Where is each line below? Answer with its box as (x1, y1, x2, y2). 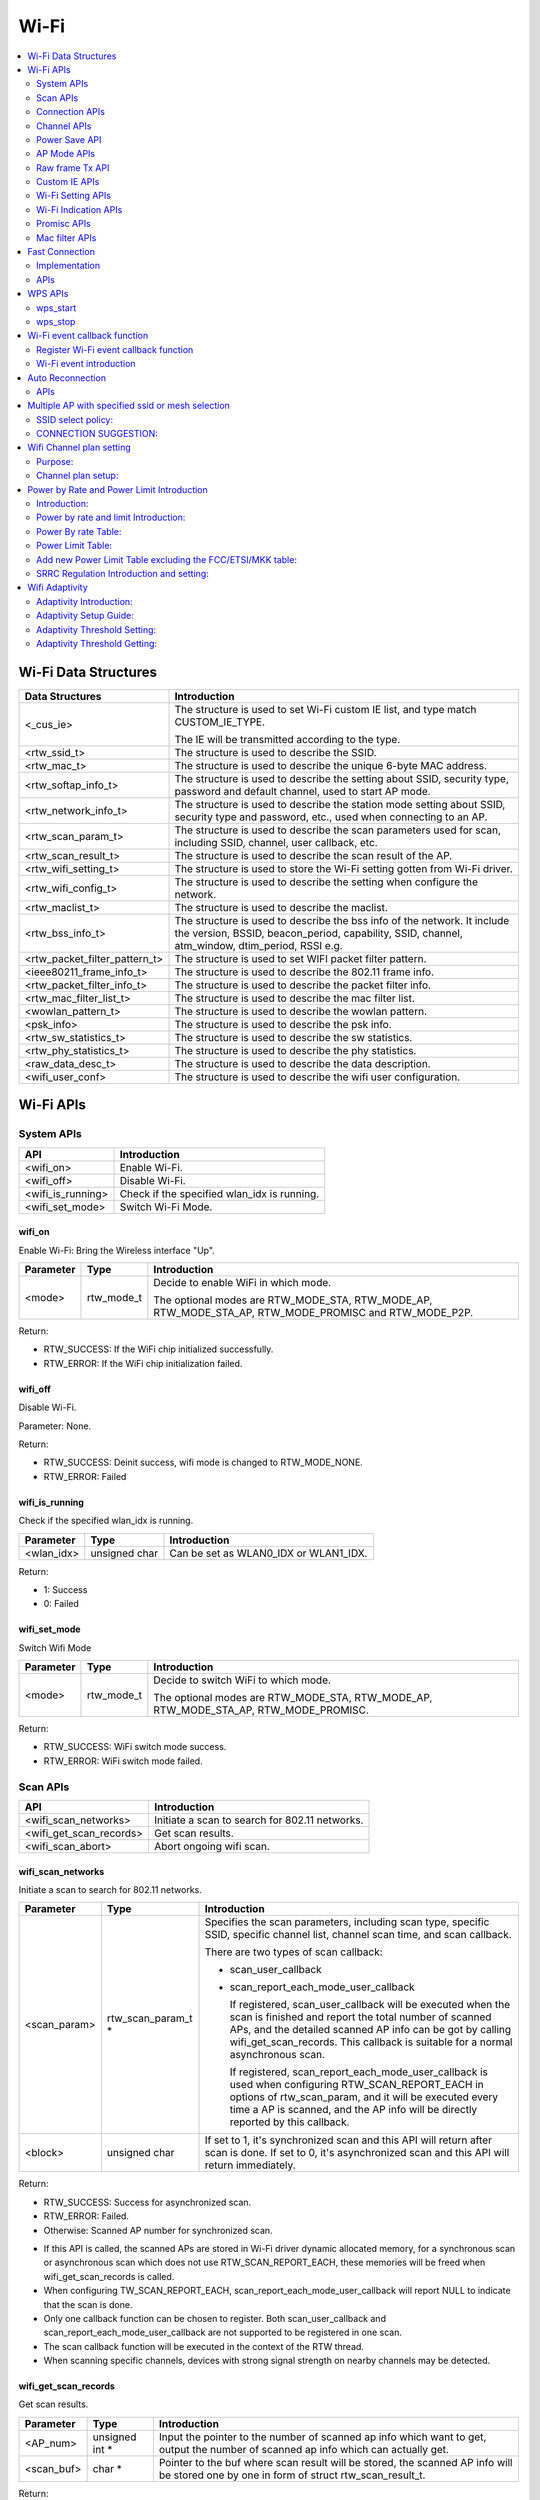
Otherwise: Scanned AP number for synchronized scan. (43, 2224, 274, 2236)
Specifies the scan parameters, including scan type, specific (204, 1915, 490, 1929)
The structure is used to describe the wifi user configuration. (174, 1070, 461, 1084)
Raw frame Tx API (36, 161, 110, 174)
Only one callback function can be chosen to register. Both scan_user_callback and (43, 2312, 387, 2324)
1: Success (43, 1583, 88, 1595)
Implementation (36, 260, 100, 272)
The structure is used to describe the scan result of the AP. (174, 848, 453, 862)
